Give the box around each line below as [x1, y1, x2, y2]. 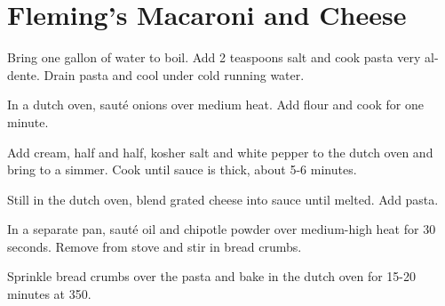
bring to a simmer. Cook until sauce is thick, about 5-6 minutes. [7, 160, 357, 179]
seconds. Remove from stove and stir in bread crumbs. [7, 237, 302, 255]
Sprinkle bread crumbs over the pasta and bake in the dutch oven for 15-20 [7, 267, 417, 286]
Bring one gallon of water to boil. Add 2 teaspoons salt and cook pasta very [7, 48, 421, 67]
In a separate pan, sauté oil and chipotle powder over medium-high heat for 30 [7, 220, 436, 238]
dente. [7, 65, 40, 84]
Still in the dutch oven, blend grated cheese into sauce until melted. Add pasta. [7, 189, 439, 208]
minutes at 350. [7, 285, 91, 303]
